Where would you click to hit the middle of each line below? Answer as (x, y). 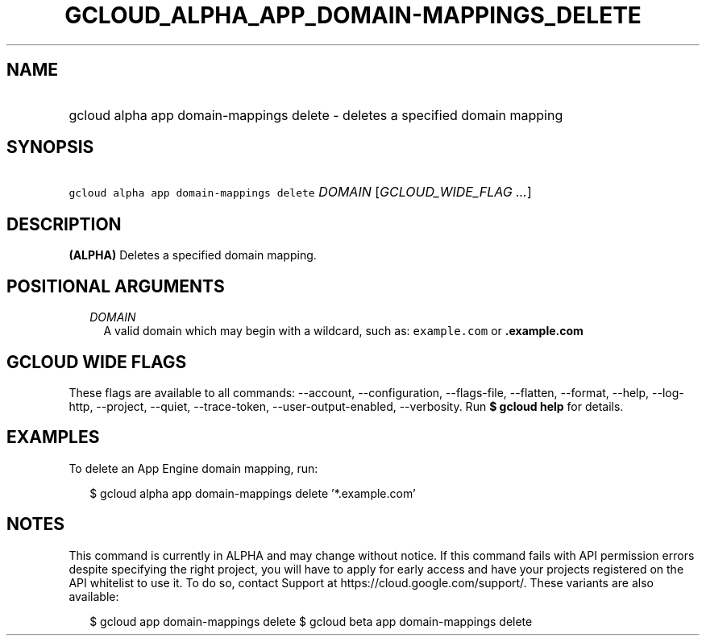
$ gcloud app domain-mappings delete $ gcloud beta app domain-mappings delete (311, 621)
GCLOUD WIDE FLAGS (97, 362)
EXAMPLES (53, 437)
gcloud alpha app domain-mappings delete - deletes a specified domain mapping (316, 115)
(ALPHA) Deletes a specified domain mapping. (193, 255)
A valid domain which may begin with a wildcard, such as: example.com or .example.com (343, 331)
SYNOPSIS (50, 147)
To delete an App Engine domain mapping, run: (193, 468)
